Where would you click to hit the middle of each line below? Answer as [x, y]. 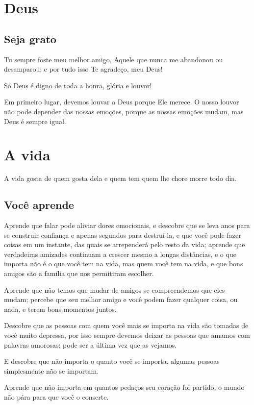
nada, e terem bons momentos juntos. [60, 309]
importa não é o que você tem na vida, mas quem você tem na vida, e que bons [124, 264]
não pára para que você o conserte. [56, 396]
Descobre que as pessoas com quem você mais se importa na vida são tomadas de [126, 325]
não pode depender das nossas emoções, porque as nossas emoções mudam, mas [124, 111]
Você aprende [39, 205]
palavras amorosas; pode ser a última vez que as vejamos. [90, 344]
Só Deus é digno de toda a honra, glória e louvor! [78, 85]
